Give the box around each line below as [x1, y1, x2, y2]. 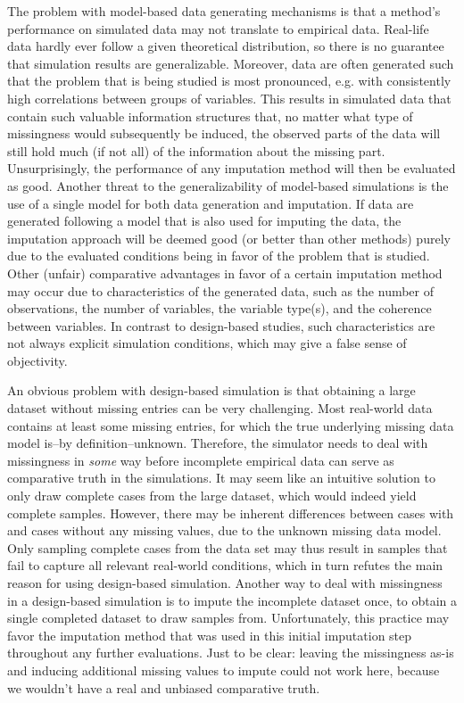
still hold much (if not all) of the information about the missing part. [7, 141, 385, 160]
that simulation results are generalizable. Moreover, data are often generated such [7, 54, 454, 72]
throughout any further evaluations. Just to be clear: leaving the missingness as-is [7, 643, 454, 662]
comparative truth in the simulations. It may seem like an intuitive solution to [7, 468, 435, 487]
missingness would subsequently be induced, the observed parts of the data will [7, 124, 441, 143]
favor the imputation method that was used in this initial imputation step [7, 625, 412, 644]
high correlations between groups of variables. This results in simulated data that [7, 88, 452, 107]
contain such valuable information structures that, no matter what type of [7, 106, 413, 125]
